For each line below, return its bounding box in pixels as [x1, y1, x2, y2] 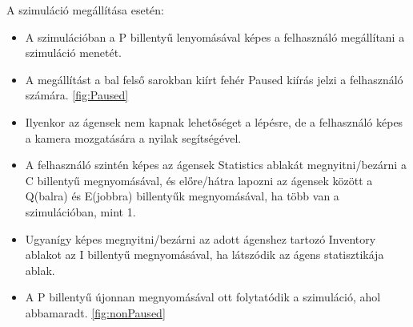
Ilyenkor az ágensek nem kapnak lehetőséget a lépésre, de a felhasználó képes [25, 113, 403, 130]
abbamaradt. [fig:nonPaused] [25, 304, 166, 321]
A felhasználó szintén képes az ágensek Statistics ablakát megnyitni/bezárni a [25, 156, 407, 173]
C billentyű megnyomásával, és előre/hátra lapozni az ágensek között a [25, 172, 373, 188]
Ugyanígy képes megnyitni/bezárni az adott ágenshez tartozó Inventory [25, 230, 376, 247]
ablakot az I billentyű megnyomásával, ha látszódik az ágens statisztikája [25, 246, 384, 263]
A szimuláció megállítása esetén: [6, 2, 164, 18]
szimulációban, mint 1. [25, 203, 136, 220]
